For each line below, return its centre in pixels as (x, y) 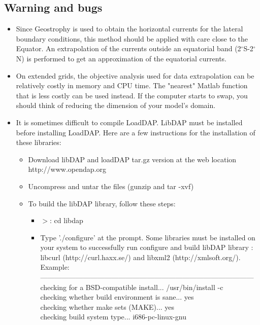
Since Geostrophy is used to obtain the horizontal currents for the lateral (129, 29)
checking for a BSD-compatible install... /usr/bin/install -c (132, 287)
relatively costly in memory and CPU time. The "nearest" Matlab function (132, 85)
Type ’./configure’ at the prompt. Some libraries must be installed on (148, 237)
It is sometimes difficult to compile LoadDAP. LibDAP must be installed (129, 122)
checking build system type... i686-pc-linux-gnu (113, 317)
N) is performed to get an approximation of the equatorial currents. (121, 58)
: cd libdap (67, 220)
